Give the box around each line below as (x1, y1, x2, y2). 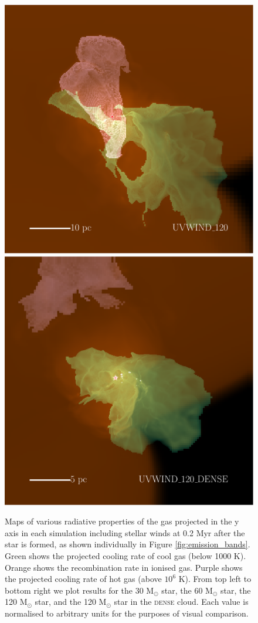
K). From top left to (178, 573, 252, 585)
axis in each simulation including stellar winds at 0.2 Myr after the (5, 526, 245, 539)
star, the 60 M (161, 584, 213, 596)
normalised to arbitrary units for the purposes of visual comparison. (5, 607, 249, 619)
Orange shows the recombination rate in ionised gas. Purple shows (5, 561, 243, 573)
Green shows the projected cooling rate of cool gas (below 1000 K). (5, 549, 246, 561)
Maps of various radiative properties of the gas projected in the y (5, 515, 239, 527)
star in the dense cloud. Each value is (114, 595, 249, 608)
